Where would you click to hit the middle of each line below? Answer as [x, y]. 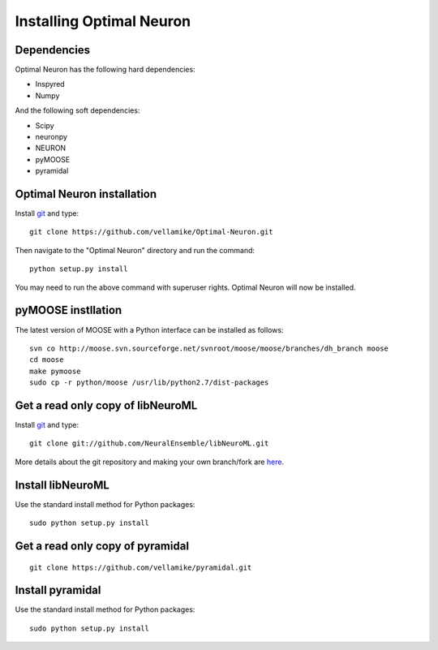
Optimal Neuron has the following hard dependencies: [105, 70]
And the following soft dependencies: [77, 110]
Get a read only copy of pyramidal [102, 546]
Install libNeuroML [62, 485]
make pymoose [55, 371]
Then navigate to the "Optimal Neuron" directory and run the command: [135, 250]
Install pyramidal [58, 590]
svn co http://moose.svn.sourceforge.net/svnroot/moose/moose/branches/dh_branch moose [209, 348]
